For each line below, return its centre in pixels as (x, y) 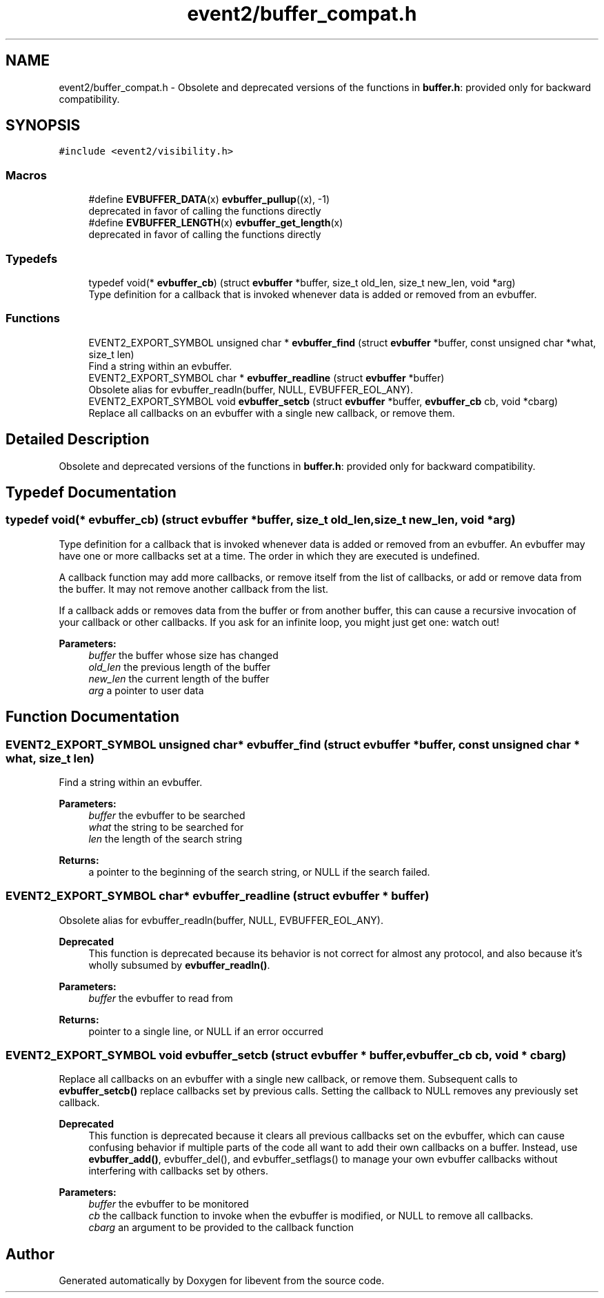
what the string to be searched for (166, 827)
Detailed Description (78, 440)
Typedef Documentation (91, 492)
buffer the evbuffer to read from (161, 998)
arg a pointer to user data (146, 690)
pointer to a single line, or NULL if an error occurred (206, 1031)
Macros (26, 175)
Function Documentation (92, 717)
